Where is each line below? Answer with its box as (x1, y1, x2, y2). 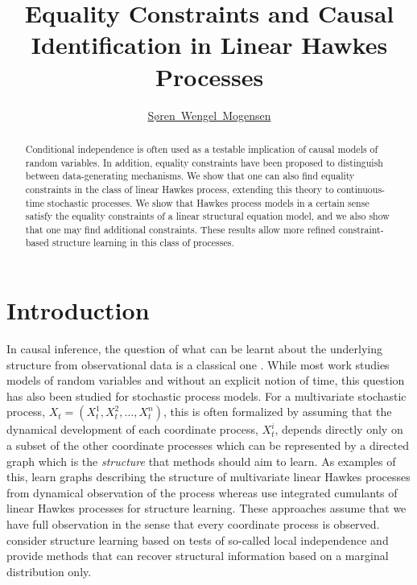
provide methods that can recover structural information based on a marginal (6, 547, 389, 564)
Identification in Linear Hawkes (31, 28, 388, 61)
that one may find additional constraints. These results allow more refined (25, 222, 336, 236)
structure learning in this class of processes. (52, 236, 234, 249)
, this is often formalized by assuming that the (163, 403, 392, 420)
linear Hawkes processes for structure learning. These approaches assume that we (6, 500, 407, 517)
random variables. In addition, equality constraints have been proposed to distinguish (25, 155, 383, 169)
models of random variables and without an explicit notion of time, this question (6, 372, 405, 389)
